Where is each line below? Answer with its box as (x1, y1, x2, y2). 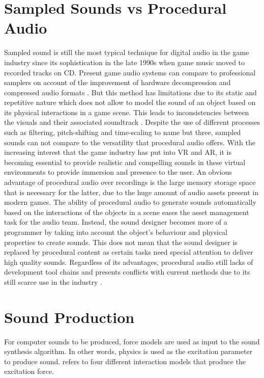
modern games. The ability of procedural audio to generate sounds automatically (4, 197, 256, 207)
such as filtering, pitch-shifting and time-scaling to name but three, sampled (4, 127, 241, 138)
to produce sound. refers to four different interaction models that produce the (4, 356, 246, 366)
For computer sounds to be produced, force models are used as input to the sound (4, 336, 260, 346)
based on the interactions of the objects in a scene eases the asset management (4, 206, 249, 217)
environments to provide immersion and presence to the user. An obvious (4, 167, 232, 177)
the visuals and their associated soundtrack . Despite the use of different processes (4, 117, 260, 127)
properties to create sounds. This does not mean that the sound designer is (4, 236, 238, 247)
